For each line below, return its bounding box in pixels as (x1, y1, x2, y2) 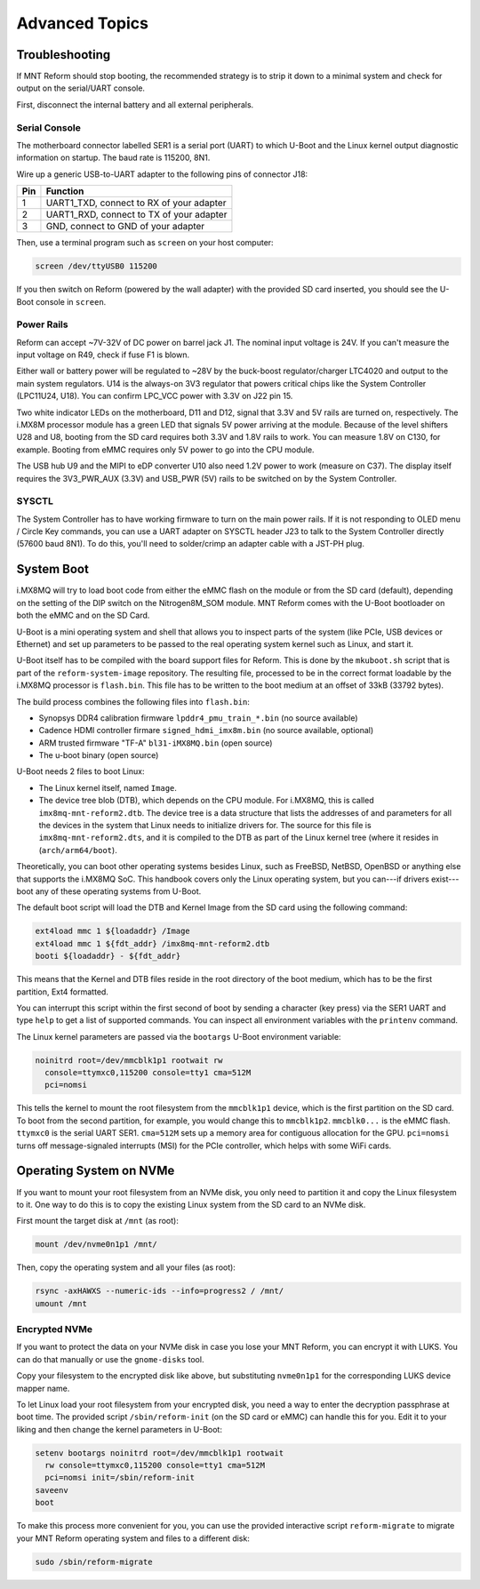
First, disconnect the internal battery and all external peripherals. (16, 99, 254, 110)
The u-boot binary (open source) (38, 750, 159, 761)
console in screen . (36, 296, 107, 307)
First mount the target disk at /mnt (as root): (16, 1216, 180, 1226)
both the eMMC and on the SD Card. (16, 610, 150, 621)
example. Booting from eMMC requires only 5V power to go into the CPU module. (16, 444, 315, 455)
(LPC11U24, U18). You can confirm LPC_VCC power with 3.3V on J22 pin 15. (16, 391, 293, 402)
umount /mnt (35, 1298, 88, 1308)
